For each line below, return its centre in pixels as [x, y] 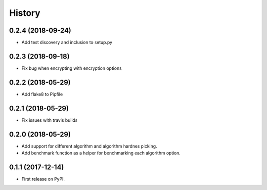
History [25, 13]
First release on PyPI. [43, 179]
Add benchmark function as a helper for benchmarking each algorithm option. [101, 153]
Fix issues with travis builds [49, 120]
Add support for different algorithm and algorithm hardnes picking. [89, 146]
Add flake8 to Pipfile [42, 94]
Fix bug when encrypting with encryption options [72, 68]
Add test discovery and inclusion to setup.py [67, 43]
